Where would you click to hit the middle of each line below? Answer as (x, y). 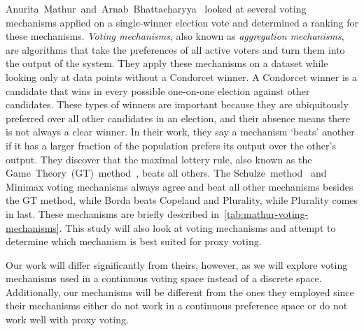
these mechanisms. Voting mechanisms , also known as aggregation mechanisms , (175, 36)
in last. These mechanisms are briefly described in (112, 213)
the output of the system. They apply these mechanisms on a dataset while (167, 63)
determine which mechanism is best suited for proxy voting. (134, 241)
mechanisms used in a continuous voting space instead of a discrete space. (164, 278)
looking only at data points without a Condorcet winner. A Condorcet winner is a (182, 76)
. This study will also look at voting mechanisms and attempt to (197, 227)
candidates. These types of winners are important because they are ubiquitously (177, 104)
